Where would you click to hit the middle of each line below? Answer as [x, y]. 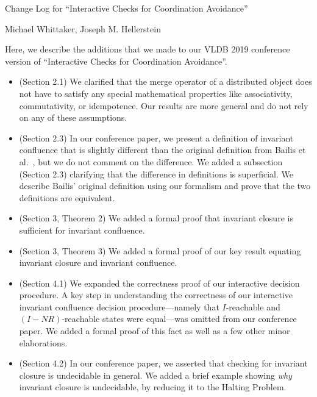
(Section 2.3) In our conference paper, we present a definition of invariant [156, 138]
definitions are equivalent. [67, 197]
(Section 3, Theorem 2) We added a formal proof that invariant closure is [156, 218]
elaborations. [43, 342]
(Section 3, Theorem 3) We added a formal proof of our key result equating [160, 250]
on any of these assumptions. [73, 117]
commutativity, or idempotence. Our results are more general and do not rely [164, 105]
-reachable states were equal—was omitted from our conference [179, 319]
